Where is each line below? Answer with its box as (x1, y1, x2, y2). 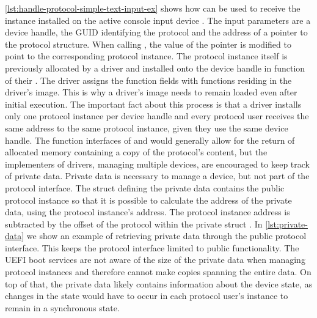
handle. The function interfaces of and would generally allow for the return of (5, 133, 295, 146)
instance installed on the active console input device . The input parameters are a (5, 13, 311, 26)
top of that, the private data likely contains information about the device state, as (5, 277, 313, 290)
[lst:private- (265, 217, 308, 230)
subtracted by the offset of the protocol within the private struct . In (5, 217, 263, 230)
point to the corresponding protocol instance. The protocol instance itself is (5, 50, 288, 62)
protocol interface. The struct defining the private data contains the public (5, 181, 285, 194)
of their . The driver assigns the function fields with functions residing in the (5, 73, 292, 86)
